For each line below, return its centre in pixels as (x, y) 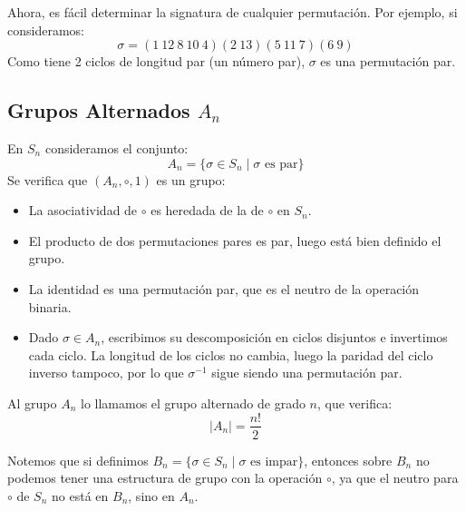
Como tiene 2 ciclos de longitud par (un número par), (156, 61)
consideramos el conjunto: (116, 147)
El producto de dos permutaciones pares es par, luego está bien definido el (235, 240)
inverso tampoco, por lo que (106, 373)
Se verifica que (48, 179)
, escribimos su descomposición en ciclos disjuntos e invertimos (274, 337)
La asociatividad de (83, 210)
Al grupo (32, 403)
